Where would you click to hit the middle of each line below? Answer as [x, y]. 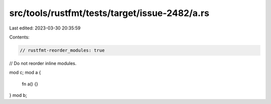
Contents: [19, 37]
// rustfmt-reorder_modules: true [62, 50]
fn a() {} [30, 84]
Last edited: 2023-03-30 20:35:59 [45, 28]
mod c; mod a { [25, 72]
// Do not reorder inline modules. [43, 63]
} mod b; [18, 95]
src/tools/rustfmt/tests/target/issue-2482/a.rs [109, 13]
